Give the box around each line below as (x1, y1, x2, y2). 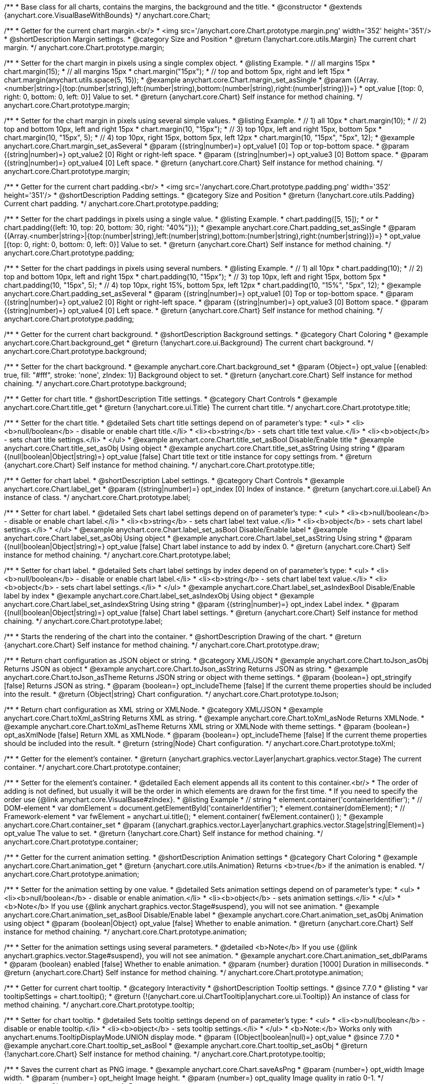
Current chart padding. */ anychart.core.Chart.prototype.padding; (4, 199, 219, 208)
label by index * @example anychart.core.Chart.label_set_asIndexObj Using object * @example (4, 591, 314, 600)
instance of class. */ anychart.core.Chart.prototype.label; (4, 493, 190, 501)
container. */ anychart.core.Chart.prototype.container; (4, 763, 181, 771)
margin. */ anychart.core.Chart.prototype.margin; (4, 43, 165, 52)
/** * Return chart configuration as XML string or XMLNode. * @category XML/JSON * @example (4, 705, 323, 714)
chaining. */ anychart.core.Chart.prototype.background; (4, 379, 186, 388)
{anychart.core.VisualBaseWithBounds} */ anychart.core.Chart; (4, 11, 210, 19)
